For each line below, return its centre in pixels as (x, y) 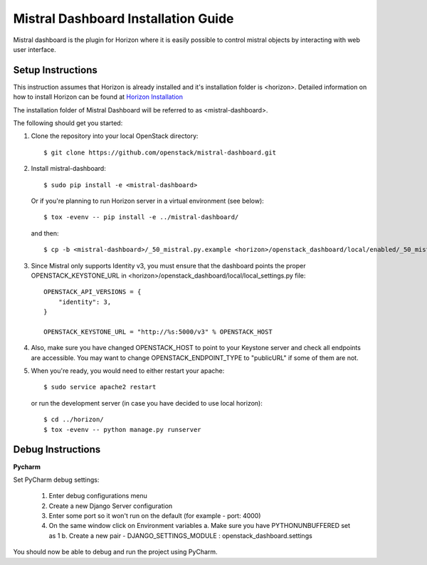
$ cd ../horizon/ (74, 419)
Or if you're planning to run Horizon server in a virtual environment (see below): (148, 201)
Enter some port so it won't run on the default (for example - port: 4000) (155, 516)
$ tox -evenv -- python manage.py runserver (123, 429)
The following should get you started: (68, 123)
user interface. (35, 49)
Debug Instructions (57, 449)
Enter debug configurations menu (98, 496)
